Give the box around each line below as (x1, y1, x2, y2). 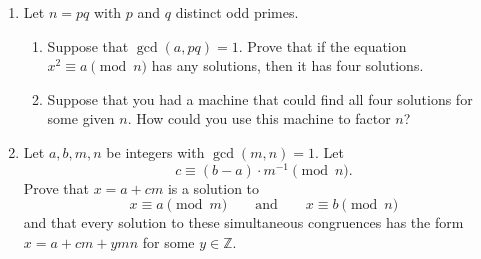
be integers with (106, 141, 205, 162)
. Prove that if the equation (238, 35, 407, 56)
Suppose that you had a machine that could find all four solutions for (47, 88, 473, 109)
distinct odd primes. (175, 2, 299, 22)
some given (47, 108, 115, 129)
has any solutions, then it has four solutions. (151, 55, 424, 76)
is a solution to (167, 177, 260, 198)
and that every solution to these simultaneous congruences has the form (23, 212, 464, 233)
